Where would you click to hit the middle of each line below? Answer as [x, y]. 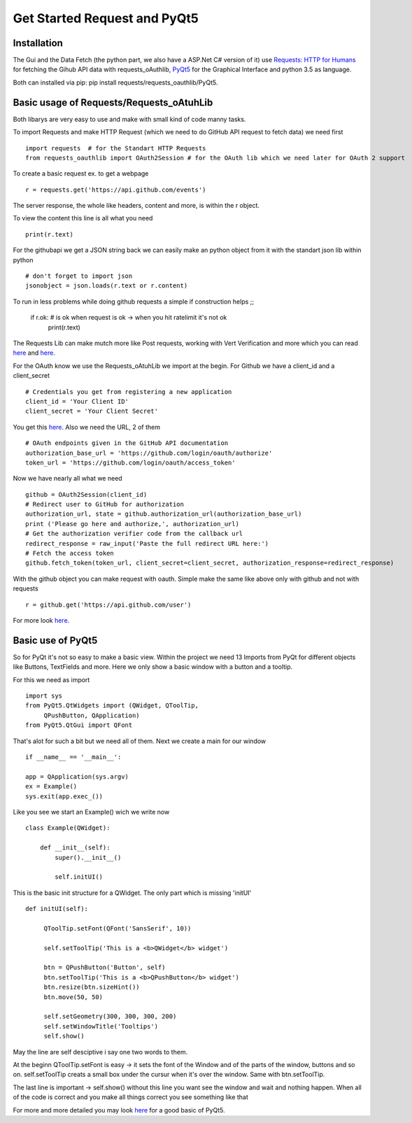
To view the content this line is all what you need [83, 218]
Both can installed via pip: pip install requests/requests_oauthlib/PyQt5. [115, 82]
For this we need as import [51, 679]
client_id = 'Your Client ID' [77, 401]
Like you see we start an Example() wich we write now [91, 812]
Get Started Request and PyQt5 [106, 18]
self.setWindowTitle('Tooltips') [101, 1026]
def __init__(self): [75, 848]
